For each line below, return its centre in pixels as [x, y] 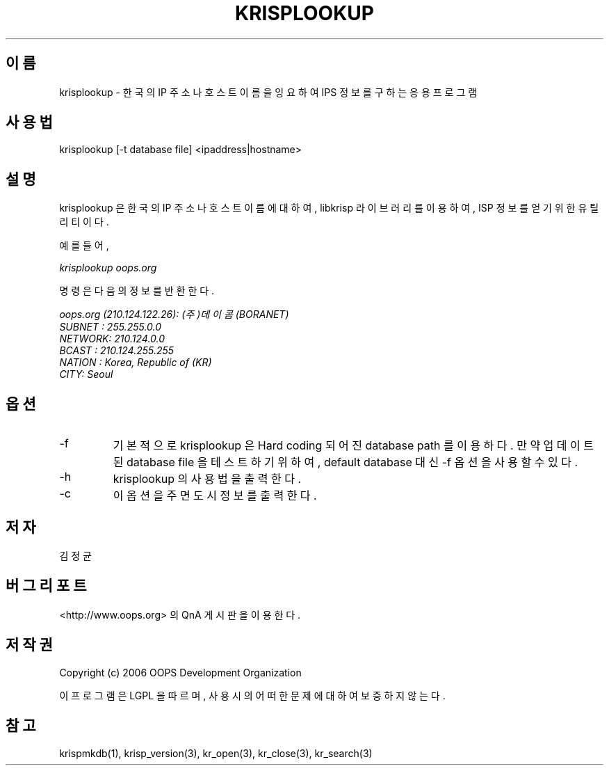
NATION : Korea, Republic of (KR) [136, 363]
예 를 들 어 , [84, 246]
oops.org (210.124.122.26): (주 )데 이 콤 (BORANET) [174, 315]
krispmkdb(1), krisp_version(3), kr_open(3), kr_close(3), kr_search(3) [216, 753]
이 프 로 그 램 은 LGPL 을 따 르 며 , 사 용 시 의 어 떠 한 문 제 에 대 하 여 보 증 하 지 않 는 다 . [252, 695]
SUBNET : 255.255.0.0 [111, 327]
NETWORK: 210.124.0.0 [112, 339]
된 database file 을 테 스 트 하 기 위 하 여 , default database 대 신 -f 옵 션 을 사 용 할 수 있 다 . [346, 462]
